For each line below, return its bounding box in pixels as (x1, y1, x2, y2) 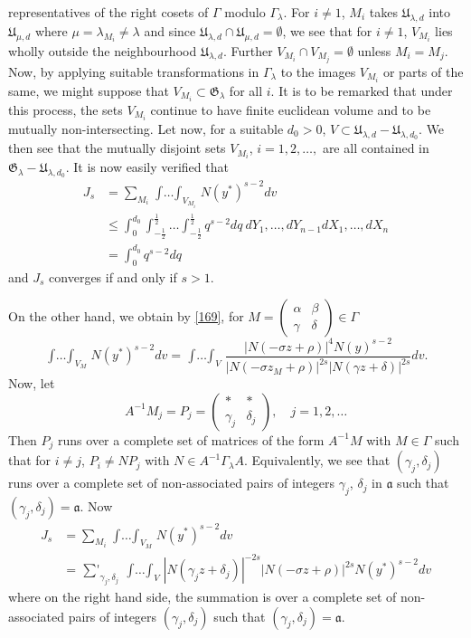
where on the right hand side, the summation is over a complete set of (8, 587, 397, 606)
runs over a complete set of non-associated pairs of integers (8, 473, 335, 492)
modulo (224, 3, 266, 21)
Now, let (8, 374, 55, 393)
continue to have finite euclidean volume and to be (150, 100, 431, 119)
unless (357, 41, 391, 60)
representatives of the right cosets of (8, 3, 209, 21)
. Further (222, 41, 273, 60)
